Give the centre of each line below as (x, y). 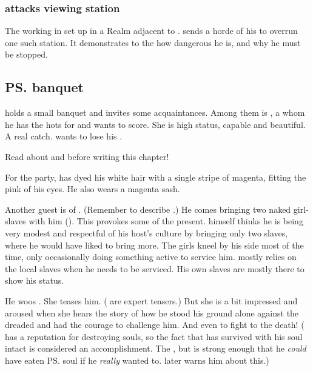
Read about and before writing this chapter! (87, 156)
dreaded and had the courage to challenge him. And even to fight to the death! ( (155, 325)
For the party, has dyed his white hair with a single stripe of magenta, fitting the (156, 177)
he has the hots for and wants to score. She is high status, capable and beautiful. (155, 124)
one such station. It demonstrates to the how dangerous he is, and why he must (153, 42)
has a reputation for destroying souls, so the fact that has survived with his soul (154, 336)
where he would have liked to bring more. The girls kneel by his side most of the (154, 245)
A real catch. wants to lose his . (64, 136)
